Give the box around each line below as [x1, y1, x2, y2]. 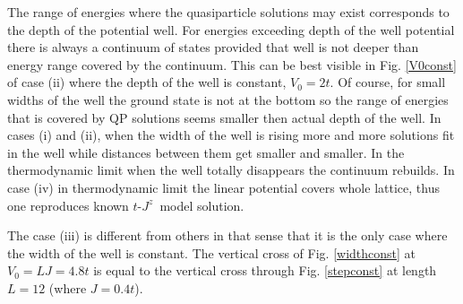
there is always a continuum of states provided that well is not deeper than [7, 38, 419, 56]
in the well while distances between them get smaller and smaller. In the [7, 143, 405, 161]
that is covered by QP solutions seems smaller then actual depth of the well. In [7, 108, 442, 126]
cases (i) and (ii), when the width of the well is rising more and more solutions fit [7, 126, 455, 144]
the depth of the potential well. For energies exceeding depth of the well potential [7, 20, 455, 39]
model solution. [159, 195, 244, 214]
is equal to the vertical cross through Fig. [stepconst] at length [93, 261, 437, 280]
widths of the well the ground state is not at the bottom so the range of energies [7, 90, 449, 109]
